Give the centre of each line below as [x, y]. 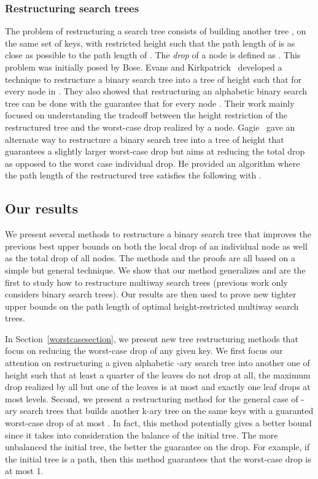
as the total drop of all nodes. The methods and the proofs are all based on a [150, 258]
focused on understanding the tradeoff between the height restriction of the [146, 115]
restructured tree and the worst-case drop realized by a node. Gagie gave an [150, 127]
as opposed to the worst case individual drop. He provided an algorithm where [153, 163]
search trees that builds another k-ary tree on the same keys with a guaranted [167, 411]
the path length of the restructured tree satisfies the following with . [133, 175]
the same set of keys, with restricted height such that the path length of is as [150, 43]
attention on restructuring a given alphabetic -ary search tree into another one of [157, 363]
